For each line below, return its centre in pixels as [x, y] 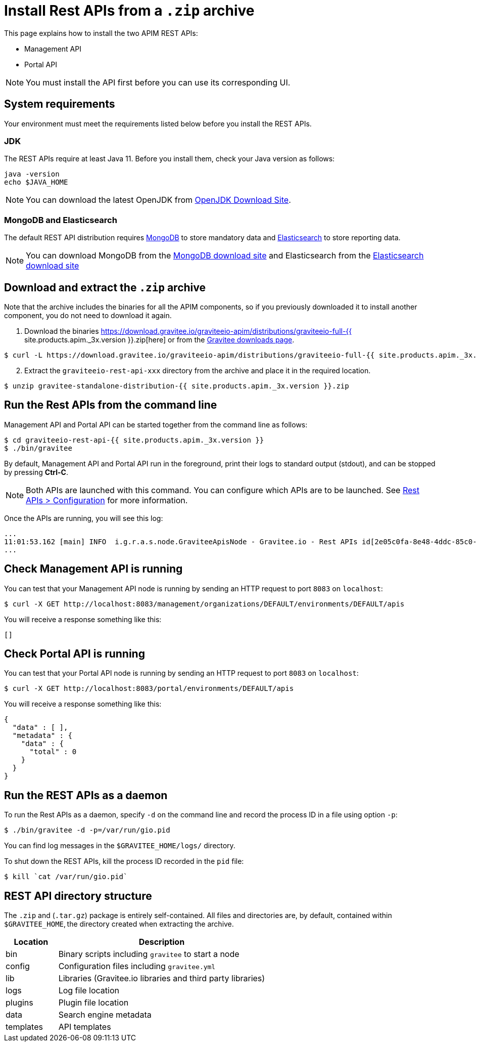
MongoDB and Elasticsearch [61, 220]
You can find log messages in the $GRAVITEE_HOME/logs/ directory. [120, 846]
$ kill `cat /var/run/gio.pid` [66, 877]
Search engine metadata [105, 1015]
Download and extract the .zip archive [105, 287]
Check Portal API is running [75, 654]
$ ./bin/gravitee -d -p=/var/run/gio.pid [87, 830]
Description [162, 942]
